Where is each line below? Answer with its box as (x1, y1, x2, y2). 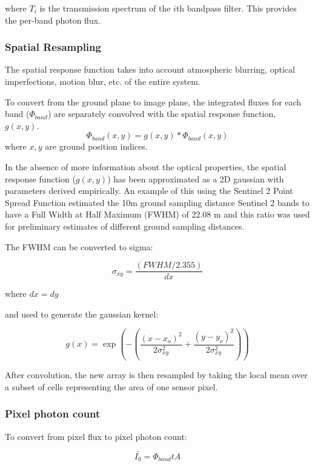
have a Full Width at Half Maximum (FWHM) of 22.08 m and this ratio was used (5, 208, 310, 221)
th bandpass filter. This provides (176, 2, 297, 14)
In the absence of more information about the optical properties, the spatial (5, 160, 287, 173)
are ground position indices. (45, 140, 148, 153)
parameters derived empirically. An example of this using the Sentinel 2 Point (5, 184, 293, 197)
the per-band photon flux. (5, 13, 101, 26)
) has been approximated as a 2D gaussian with (107, 172, 284, 185)
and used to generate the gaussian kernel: (5, 307, 159, 320)
